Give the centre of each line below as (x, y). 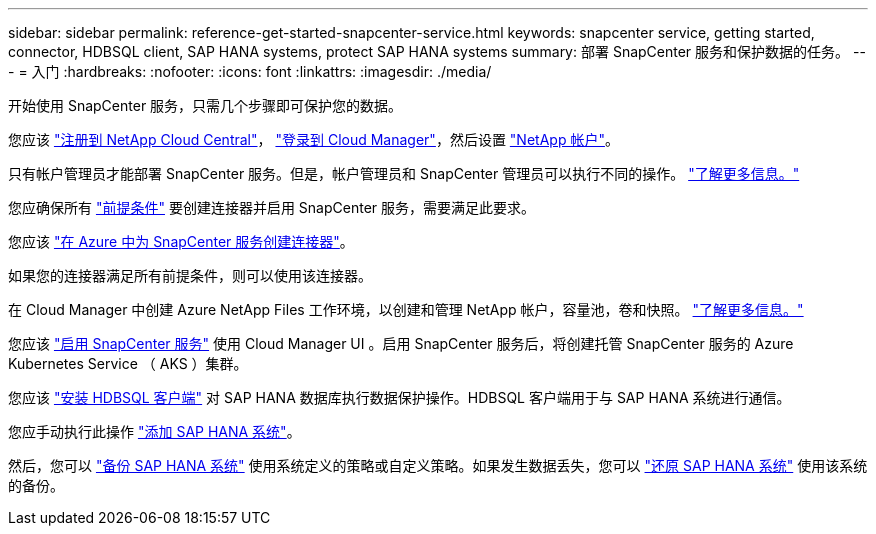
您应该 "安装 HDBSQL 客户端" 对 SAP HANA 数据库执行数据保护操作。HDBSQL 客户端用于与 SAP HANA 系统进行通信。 (399, 397)
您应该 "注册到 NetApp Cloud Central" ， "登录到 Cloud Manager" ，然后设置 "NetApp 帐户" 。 (313, 139)
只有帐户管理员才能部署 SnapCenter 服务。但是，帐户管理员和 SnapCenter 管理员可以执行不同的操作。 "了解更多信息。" (404, 173)
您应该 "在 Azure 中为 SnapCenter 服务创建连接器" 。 (181, 241)
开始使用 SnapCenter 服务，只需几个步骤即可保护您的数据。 (205, 105)
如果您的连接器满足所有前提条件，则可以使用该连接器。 (190, 275)
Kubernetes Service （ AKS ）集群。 (128, 363)
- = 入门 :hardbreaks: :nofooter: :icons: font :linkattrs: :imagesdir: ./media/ (250, 71)
